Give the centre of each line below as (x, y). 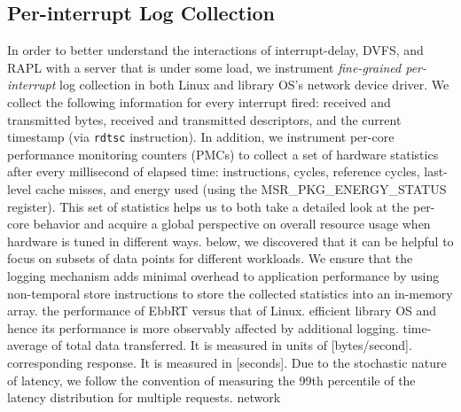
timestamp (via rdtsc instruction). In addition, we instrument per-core (201, 137)
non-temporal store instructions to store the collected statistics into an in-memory (230, 293)
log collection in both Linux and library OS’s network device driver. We (254, 85)
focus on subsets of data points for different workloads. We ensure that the (210, 258)
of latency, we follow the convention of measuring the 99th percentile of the (211, 380)
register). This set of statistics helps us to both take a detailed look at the (208, 206)
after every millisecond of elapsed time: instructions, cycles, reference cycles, (214, 171)
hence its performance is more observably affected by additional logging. (203, 327)
